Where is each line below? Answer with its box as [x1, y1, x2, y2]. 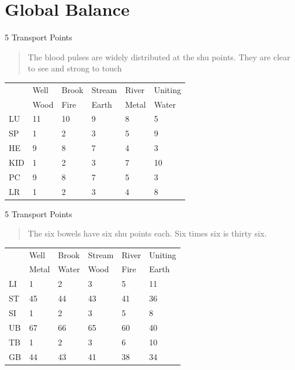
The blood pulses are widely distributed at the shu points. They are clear [27, 50, 290, 63]
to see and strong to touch [27, 62, 122, 74]
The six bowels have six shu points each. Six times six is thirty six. [27, 227, 267, 239]
